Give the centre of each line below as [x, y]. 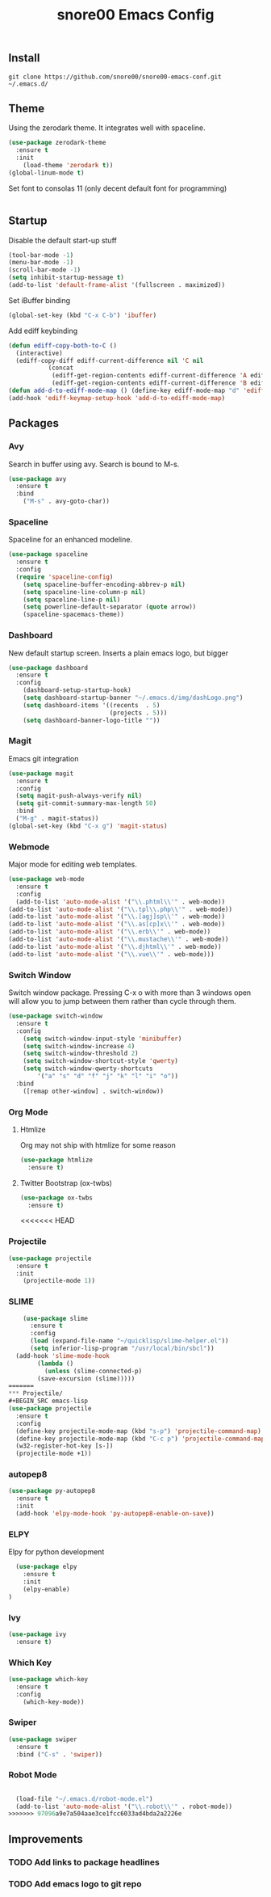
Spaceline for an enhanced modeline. [71, 540]
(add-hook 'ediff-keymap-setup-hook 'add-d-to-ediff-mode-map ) [117, 398]
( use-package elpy [47, 1567]
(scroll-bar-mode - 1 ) [45, 270]
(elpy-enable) [46, 1589]
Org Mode [28, 1111]
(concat [61, 368]
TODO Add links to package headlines [84, 1862]
